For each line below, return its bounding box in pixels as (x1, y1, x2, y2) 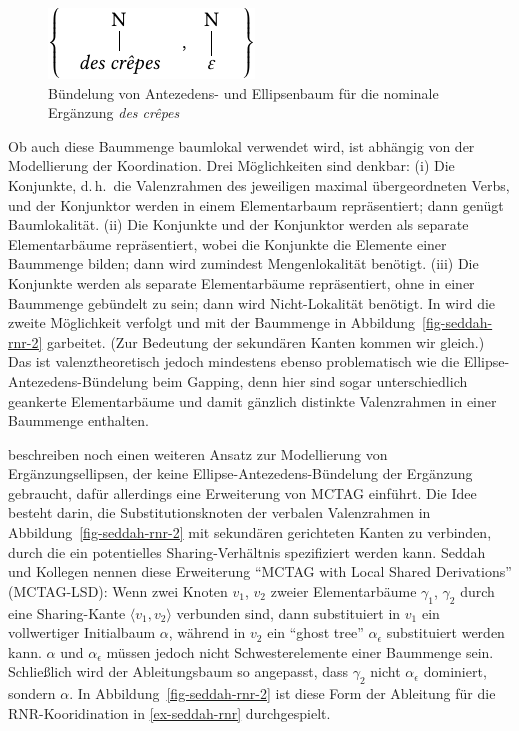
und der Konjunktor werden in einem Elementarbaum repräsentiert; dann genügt (8, 194, 504, 215)
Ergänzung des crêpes (48, 102, 180, 123)
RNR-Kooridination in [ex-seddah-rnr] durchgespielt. (8, 702, 331, 723)
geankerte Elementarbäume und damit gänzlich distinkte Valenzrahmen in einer (8, 390, 497, 411)
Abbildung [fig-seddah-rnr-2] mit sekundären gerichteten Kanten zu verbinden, (8, 522, 492, 543)
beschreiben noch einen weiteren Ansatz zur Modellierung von (8, 443, 388, 464)
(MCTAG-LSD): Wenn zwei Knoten (8, 580, 228, 601)
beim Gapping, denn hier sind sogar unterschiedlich (152, 370, 468, 391)
